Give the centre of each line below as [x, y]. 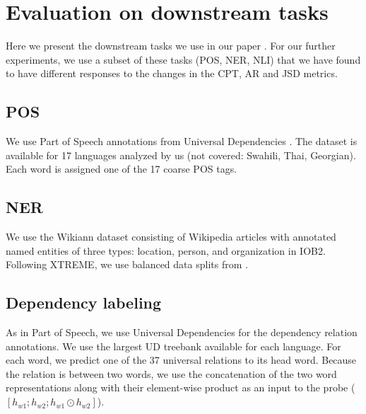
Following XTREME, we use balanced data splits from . [127, 264]
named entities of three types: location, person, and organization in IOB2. [166, 250]
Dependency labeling [84, 303]
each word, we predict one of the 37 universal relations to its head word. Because [181, 360]
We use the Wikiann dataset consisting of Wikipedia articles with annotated [171, 237]
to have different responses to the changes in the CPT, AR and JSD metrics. [172, 73]
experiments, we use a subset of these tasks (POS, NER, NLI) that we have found [183, 59]
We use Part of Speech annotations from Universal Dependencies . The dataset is [182, 141]
